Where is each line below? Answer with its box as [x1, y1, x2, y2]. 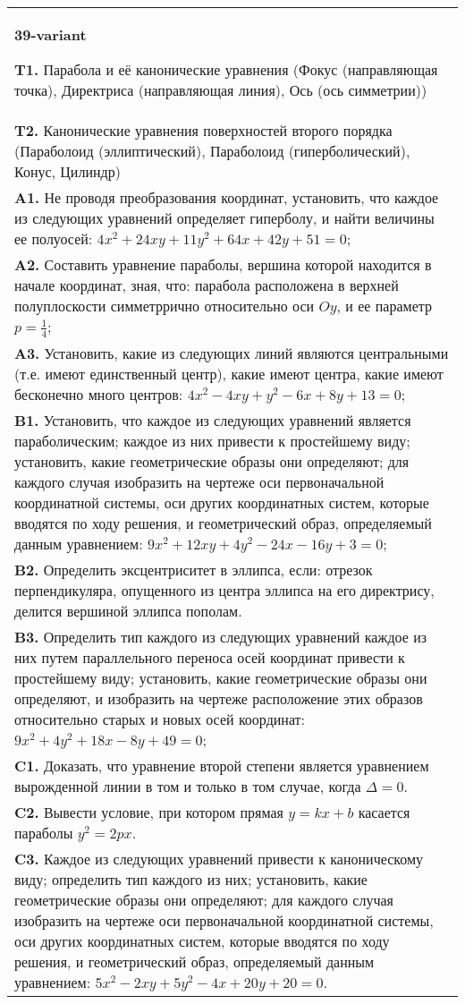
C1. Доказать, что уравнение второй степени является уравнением [14, 754, 429, 776]
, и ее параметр [336, 295, 432, 316]
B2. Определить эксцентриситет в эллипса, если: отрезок [14, 558, 373, 580]
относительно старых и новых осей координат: [14, 708, 306, 729]
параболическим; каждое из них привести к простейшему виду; [14, 430, 410, 451]
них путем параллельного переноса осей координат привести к [14, 646, 405, 668]
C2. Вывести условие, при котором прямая [14, 801, 283, 822]
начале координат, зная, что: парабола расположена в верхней [14, 275, 399, 295]
